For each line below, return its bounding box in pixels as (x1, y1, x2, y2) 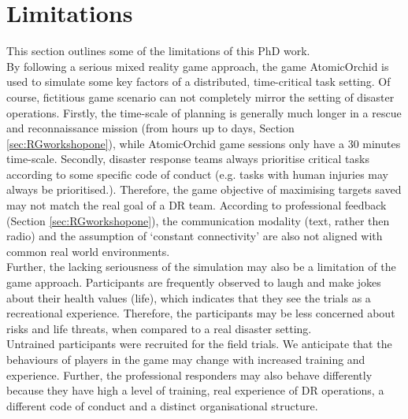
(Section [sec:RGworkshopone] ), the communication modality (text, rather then (6, 212, 390, 228)
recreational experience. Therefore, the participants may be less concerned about (6, 305, 395, 321)
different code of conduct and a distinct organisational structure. (6, 397, 318, 413)
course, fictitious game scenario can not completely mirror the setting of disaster (6, 88, 395, 105)
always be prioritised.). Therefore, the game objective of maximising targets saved (6, 181, 402, 198)
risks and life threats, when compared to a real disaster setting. (6, 320, 312, 336)
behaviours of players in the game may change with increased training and (6, 351, 365, 367)
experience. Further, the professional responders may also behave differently (6, 366, 373, 383)
